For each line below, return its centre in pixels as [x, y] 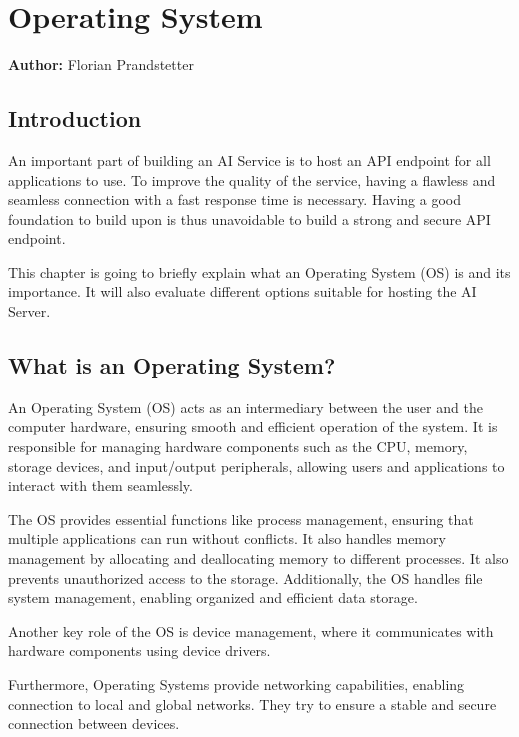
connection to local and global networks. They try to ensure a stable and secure [252, 703]
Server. [29, 311]
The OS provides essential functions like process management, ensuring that [241, 518]
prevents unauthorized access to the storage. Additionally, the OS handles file [245, 577]
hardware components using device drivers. [139, 650]
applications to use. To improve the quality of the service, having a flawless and [252, 179]
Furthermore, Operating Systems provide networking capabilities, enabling [236, 684]
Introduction [75, 118]
